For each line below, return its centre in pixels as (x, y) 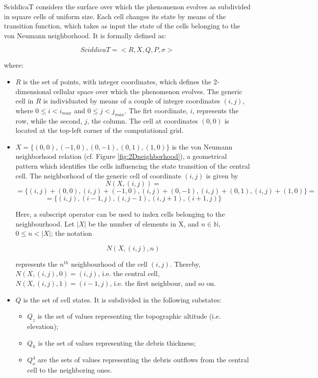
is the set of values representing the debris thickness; (117, 342)
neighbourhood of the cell (109, 264)
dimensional (33, 91)
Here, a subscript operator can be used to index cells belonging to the (120, 214)
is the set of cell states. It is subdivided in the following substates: (122, 299)
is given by (222, 175)
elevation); (43, 326)
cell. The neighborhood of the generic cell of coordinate (98, 175)
